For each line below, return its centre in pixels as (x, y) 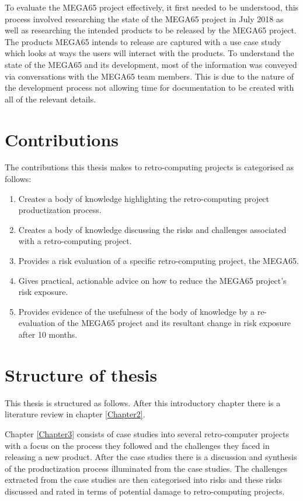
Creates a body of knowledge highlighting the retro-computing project (144, 198)
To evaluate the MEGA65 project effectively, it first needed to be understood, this (152, 7)
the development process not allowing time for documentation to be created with (149, 87)
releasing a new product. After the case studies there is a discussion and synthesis (151, 457)
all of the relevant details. (50, 99)
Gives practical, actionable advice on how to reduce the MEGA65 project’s (152, 280)
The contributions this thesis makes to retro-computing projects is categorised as (149, 167)
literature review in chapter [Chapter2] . (75, 414)
